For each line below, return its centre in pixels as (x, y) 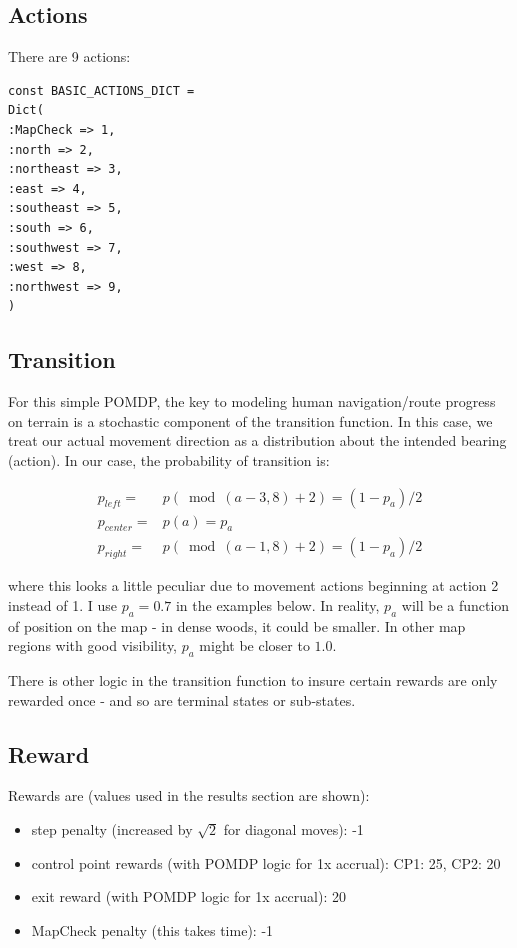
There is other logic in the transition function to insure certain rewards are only (253, 679)
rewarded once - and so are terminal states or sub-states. (182, 699)
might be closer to (254, 645)
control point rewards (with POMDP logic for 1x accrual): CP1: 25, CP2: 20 (266, 862)
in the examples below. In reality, (277, 604)
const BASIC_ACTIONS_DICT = (101, 90)
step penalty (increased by (112, 828)
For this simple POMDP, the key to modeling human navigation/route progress (252, 401)
